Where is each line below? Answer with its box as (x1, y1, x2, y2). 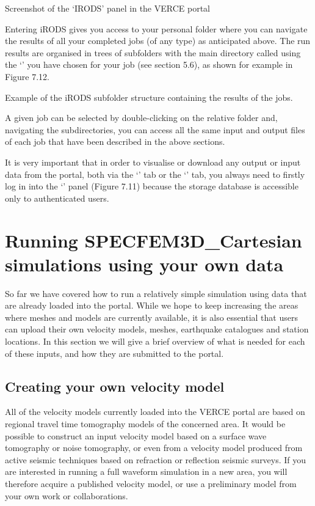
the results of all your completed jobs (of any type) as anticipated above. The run (5, 34, 311, 47)
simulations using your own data (5, 251, 284, 276)
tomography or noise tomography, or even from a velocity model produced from (5, 441, 303, 454)
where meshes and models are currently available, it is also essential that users (5, 310, 298, 323)
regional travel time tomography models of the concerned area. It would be (5, 417, 286, 430)
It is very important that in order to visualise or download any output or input (5, 155, 301, 168)
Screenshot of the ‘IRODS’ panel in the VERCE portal (5, 2, 210, 14)
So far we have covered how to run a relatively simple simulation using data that (5, 287, 307, 299)
